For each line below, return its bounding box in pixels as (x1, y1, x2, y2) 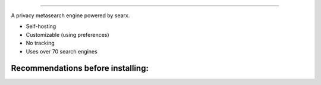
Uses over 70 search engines (26, 48, 97, 55)
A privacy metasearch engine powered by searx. (11, 12, 130, 19)
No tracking (26, 39, 55, 47)
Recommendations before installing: (11, 63, 149, 74)
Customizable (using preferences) (26, 31, 109, 38)
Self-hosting (26, 23, 56, 30)
